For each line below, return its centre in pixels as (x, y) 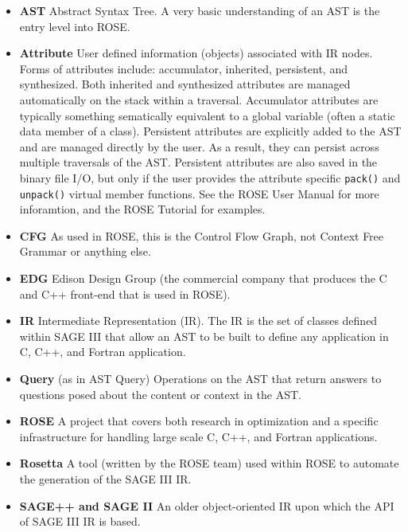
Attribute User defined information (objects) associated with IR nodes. (196, 53)
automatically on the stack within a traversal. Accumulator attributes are (199, 99)
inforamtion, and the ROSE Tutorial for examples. (142, 209)
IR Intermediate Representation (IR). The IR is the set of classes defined (198, 321)
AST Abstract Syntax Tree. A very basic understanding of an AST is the (200, 10)
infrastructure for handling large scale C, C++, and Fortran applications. (198, 436)
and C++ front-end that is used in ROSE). (125, 293)
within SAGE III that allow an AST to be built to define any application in (204, 336)
